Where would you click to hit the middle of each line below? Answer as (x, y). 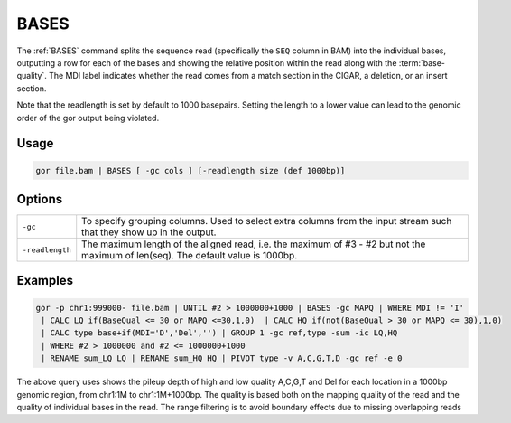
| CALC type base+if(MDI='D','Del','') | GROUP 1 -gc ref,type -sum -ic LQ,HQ (219, 333)
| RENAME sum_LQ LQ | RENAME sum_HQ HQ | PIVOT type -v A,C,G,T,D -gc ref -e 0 (222, 358)
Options (40, 199)
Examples (45, 281)
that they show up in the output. (149, 232)
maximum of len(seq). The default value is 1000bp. (190, 255)
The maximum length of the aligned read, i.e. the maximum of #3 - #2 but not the (254, 244)
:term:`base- (422, 62)
